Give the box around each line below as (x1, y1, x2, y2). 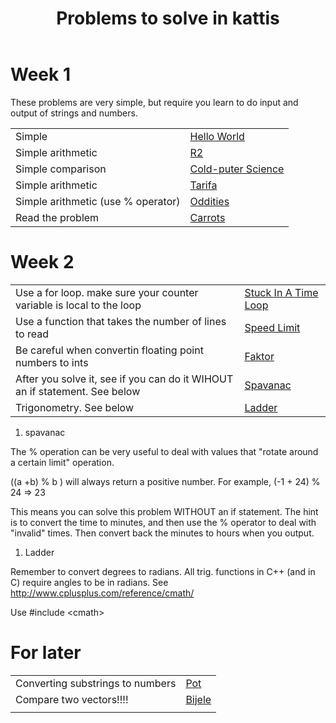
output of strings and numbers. (10, 107, 138, 119)
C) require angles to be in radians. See (10, 576, 169, 588)
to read (15, 327, 49, 341)
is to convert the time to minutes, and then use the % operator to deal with (10, 516, 317, 528)
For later (10, 642, 82, 664)
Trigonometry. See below (15, 400, 134, 414)
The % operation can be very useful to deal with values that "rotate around (10, 445, 319, 457)
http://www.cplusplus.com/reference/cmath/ (10, 587, 195, 599)
